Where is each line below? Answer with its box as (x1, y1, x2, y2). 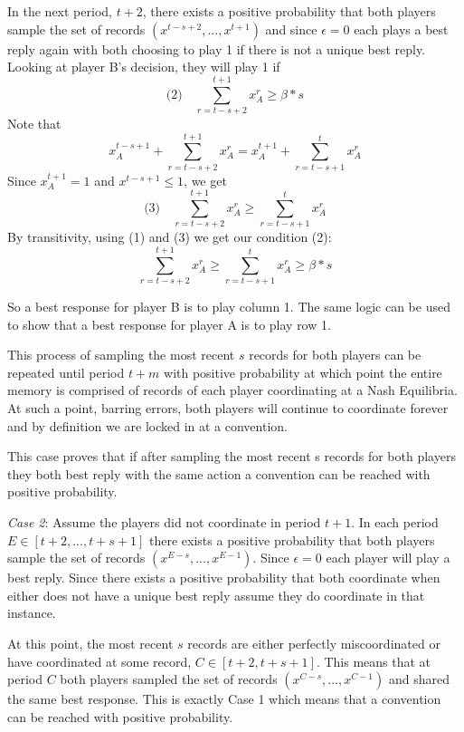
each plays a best (354, 19, 449, 38)
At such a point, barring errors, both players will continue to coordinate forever (7, 399, 449, 418)
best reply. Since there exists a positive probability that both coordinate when (7, 568, 440, 587)
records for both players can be (249, 345, 421, 364)
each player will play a (326, 548, 450, 567)
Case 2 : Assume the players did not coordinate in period (7, 513, 321, 531)
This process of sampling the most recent (7, 345, 235, 364)
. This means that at (316, 651, 431, 670)
